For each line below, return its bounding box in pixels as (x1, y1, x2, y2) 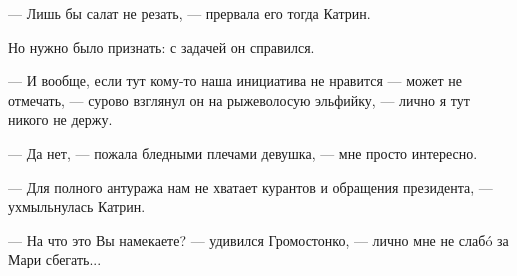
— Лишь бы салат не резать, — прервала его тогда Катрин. (8, 3, 371, 23)
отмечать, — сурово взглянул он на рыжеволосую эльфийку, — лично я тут (8, 89, 470, 110)
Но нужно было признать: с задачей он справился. (8, 36, 315, 57)
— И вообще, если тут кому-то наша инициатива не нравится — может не (8, 70, 462, 91)
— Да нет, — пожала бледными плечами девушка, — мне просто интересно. (8, 142, 478, 163)
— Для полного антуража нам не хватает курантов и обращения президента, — (8, 176, 493, 197)
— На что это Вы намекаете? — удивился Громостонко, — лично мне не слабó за (8, 229, 509, 250)
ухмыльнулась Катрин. (8, 196, 146, 217)
